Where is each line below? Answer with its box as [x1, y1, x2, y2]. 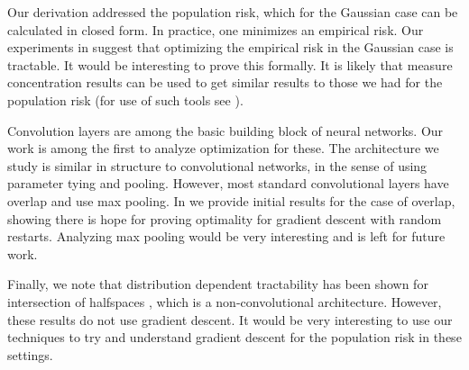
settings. [7, 345, 53, 364]
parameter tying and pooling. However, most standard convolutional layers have [7, 174, 449, 193]
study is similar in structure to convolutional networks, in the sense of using [7, 156, 428, 175]
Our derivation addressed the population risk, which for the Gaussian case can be [7, 3, 458, 21]
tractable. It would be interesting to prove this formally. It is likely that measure [7, 55, 453, 74]
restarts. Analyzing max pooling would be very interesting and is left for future [7, 227, 446, 246]
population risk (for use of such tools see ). [7, 90, 244, 109]
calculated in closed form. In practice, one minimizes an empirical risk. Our [7, 20, 424, 39]
